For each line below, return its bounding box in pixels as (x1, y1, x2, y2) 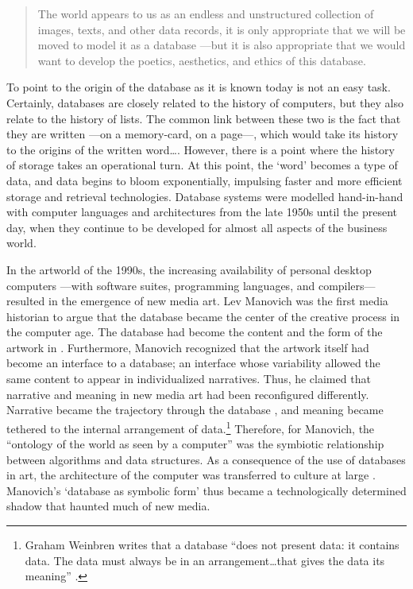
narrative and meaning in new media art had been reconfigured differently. (6, 386, 369, 402)
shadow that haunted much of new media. (6, 498, 210, 514)
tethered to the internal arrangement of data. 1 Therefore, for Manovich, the (6, 417, 375, 436)
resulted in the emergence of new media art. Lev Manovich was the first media (6, 293, 388, 309)
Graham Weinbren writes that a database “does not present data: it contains (25, 537, 399, 553)
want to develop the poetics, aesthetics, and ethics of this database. (37, 52, 366, 68)
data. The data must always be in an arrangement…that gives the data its (25, 552, 385, 568)
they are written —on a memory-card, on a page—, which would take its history (6, 126, 399, 142)
